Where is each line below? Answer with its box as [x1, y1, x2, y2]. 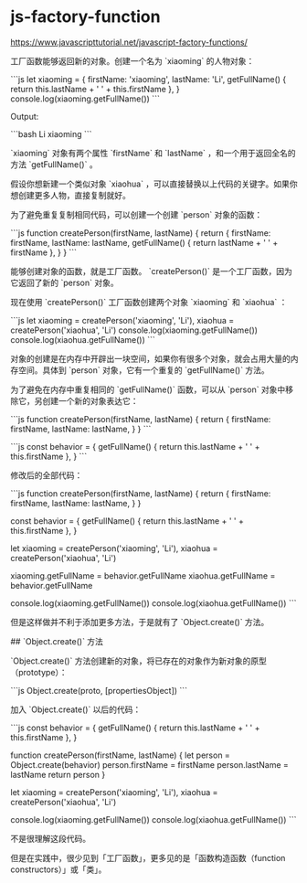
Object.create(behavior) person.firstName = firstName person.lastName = [10, 759, 289, 770]
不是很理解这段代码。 [10, 833, 90, 844]
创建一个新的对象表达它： [41, 395, 139, 406]
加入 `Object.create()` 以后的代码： [10, 704, 142, 715]
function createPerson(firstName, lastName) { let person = [10, 750, 231, 761]
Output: [10, 111, 39, 122]
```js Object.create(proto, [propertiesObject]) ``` [10, 685, 188, 696]
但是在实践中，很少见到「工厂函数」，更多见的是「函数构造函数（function [10, 852, 286, 863]
